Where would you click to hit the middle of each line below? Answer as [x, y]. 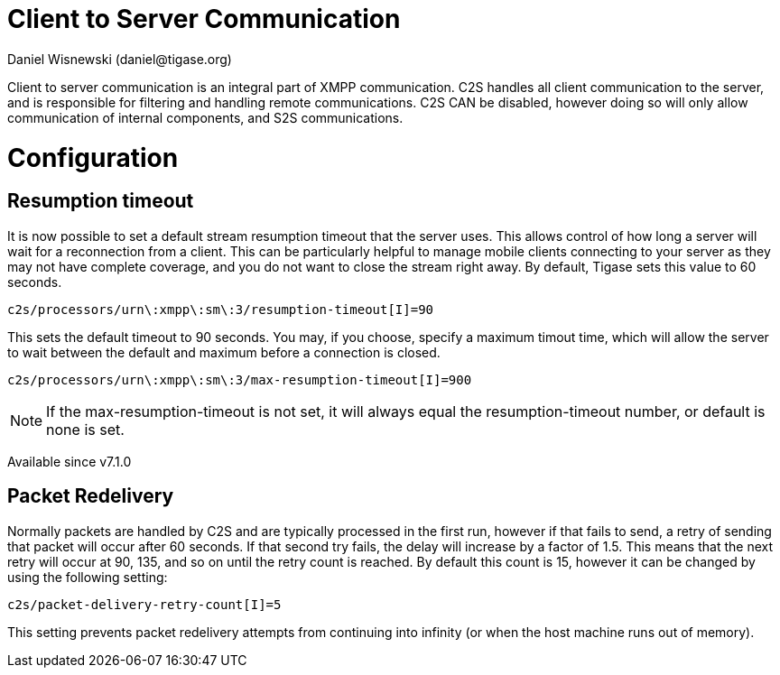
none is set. [85, 429]
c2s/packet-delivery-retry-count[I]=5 [144, 604]
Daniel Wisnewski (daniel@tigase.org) [120, 59]
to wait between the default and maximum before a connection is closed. [224, 352]
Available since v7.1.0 [70, 461]
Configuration [93, 157]
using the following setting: [88, 577]
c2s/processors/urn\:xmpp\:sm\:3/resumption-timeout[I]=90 [221, 309]
